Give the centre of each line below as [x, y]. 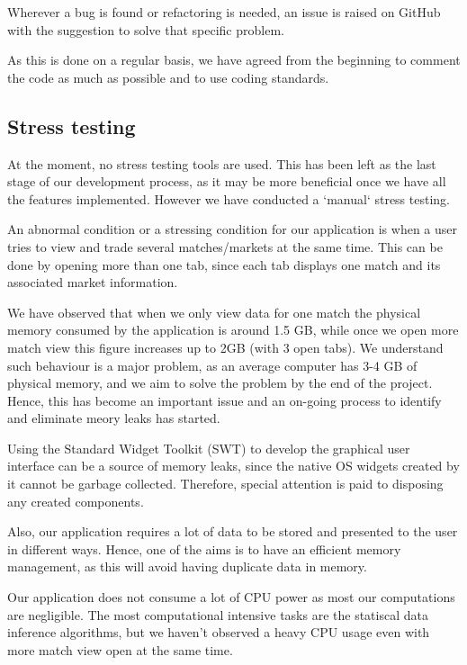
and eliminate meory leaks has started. [114, 418]
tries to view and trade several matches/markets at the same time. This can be [225, 246]
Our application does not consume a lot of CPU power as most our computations [231, 597]
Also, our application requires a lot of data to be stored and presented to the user [233, 531]
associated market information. [93, 282]
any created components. [76, 501]
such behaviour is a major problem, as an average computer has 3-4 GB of [212, 365]
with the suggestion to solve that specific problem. [146, 29]
